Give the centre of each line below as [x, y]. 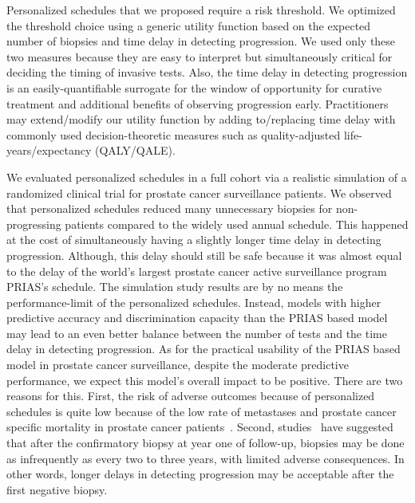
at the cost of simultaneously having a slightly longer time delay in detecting [194, 240]
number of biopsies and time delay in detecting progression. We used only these [201, 41]
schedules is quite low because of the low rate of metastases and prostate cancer [202, 411]
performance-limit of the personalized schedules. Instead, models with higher [194, 302]
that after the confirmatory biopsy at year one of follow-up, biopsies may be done [206, 443]
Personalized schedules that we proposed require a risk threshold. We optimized [201, 10]
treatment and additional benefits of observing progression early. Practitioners [198, 103]
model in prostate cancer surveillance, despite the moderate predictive [178, 365]
